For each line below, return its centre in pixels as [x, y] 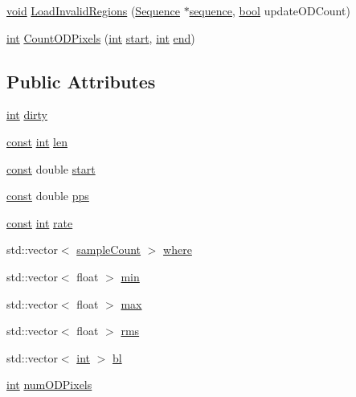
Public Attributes [81, 81]
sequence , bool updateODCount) [270, 10]
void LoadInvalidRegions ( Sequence [93, 10]
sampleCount [109, 250]
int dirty [27, 115]
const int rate [40, 222]
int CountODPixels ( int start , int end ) [101, 37]
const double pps [48, 196]
